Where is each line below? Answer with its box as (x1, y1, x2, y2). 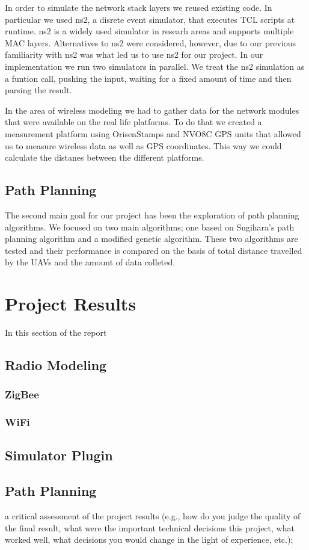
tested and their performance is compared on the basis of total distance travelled (5, 244, 302, 256)
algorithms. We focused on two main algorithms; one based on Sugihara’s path (5, 220, 295, 233)
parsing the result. (5, 84, 72, 96)
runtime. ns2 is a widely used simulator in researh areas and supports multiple (5, 25, 294, 37)
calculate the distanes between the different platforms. (5, 151, 204, 164)
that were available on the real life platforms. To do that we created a (5, 116, 262, 128)
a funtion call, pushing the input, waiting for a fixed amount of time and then (5, 72, 292, 84)
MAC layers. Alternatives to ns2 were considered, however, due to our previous (5, 36, 296, 49)
